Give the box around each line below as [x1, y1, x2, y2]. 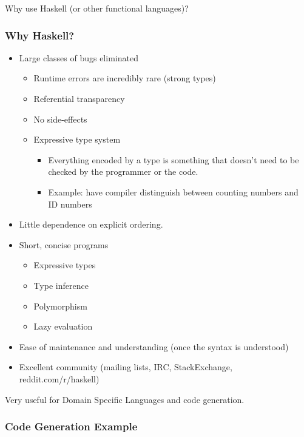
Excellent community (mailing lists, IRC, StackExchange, [19, 361, 232, 373]
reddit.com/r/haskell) [19, 372, 100, 385]
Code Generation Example [5, 419, 138, 434]
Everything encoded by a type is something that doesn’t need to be [48, 153, 299, 166]
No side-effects [33, 112, 87, 125]
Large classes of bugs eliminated [19, 51, 138, 64]
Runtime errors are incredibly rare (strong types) [33, 72, 216, 84]
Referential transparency [33, 92, 125, 104]
